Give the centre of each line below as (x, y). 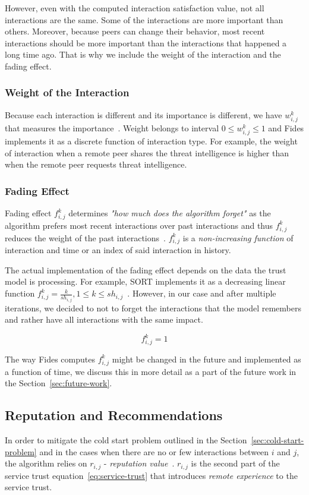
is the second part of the (235, 463)
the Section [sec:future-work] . (59, 383)
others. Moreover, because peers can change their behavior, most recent (135, 31)
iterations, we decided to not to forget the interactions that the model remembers (153, 308)
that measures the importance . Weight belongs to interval (112, 127)
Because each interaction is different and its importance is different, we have (144, 114)
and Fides (286, 127)
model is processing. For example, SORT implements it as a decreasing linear (145, 281)
